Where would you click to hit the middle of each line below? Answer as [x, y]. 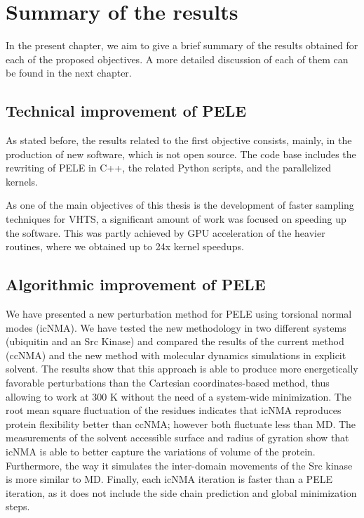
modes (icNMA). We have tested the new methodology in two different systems [176, 327]
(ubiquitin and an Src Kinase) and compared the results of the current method [175, 341]
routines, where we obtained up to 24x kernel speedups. [125, 246]
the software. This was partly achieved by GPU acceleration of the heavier [166, 232]
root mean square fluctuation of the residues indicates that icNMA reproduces [174, 410]
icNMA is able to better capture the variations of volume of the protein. [161, 451]
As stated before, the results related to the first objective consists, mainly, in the [179, 140]
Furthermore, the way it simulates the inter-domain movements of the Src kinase [179, 465]
